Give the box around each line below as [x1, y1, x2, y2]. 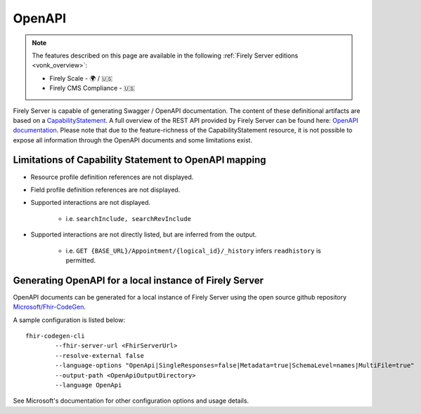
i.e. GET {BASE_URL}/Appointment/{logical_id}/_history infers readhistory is [65, 246, 321, 255]
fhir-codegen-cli [25, 332, 85, 340]
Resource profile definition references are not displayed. [30, 173, 194, 181]
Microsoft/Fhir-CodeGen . [13, 302, 86, 312]
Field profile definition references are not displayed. [30, 185, 181, 194]
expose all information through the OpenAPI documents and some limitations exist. [13, 135, 253, 144]
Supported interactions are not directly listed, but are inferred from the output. [30, 230, 257, 239]
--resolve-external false [55, 352, 144, 359]
